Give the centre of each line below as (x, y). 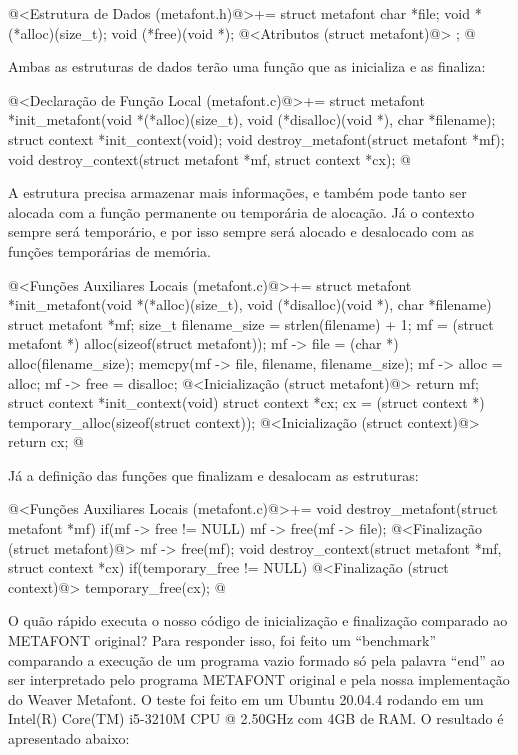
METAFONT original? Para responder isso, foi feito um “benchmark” (222, 640)
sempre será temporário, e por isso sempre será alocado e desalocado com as (241, 231)
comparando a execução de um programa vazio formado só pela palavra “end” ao (256, 659)
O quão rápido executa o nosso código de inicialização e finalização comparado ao (258, 620)
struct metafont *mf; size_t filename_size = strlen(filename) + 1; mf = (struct (251, 323)
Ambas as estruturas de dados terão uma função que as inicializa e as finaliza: (247, 66)
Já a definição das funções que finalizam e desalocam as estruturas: (213, 474)
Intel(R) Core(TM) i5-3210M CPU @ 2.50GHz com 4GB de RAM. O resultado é (256, 718)
